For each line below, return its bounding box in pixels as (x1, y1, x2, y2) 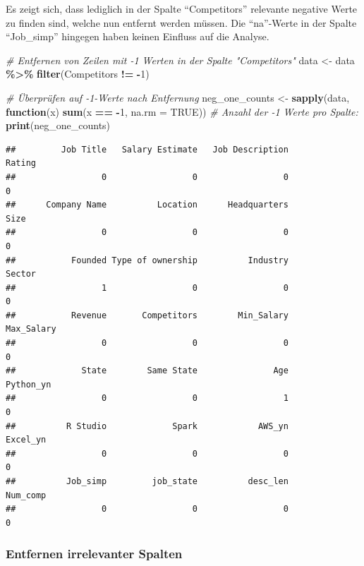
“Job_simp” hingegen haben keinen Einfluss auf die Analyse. (6, 29, 269, 44)
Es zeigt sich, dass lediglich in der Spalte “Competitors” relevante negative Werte (6, 1, 358, 16)
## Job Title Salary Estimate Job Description (6, 144, 289, 155)
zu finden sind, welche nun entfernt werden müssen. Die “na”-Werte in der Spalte (6, 15, 357, 30)
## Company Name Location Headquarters (6, 200, 289, 210)
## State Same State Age (6, 366, 289, 376)
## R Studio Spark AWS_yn (6, 421, 289, 431)
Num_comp (6, 490, 47, 500)
